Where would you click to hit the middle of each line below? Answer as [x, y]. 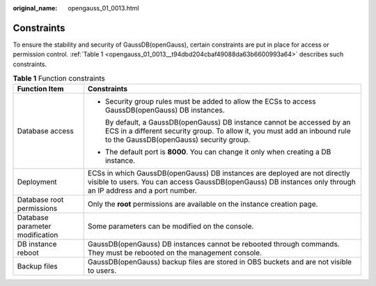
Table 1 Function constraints [59, 79]
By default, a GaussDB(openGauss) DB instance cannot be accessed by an [228, 122]
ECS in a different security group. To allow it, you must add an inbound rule [228, 131]
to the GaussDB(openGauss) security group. [178, 140]
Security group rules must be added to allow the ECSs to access [210, 102]
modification [38, 235]
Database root [40, 200]
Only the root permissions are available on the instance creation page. [203, 204]
